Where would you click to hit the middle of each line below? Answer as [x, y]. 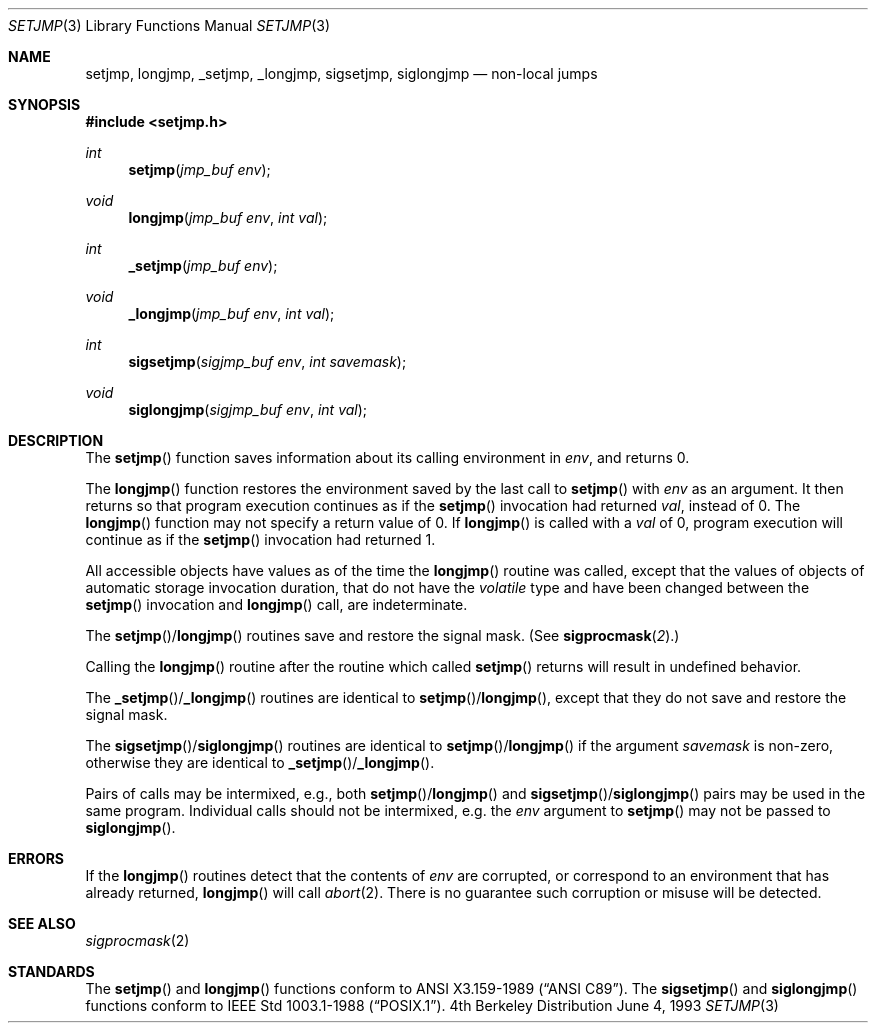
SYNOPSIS [44, 104]
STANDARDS [51, 971]
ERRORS [36, 858]
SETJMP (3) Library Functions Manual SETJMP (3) [169, 25]
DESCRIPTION [56, 440]
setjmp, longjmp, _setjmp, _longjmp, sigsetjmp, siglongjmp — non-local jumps [341, 73]
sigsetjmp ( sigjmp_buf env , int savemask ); [267, 361]
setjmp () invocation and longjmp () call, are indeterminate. [276, 604]
